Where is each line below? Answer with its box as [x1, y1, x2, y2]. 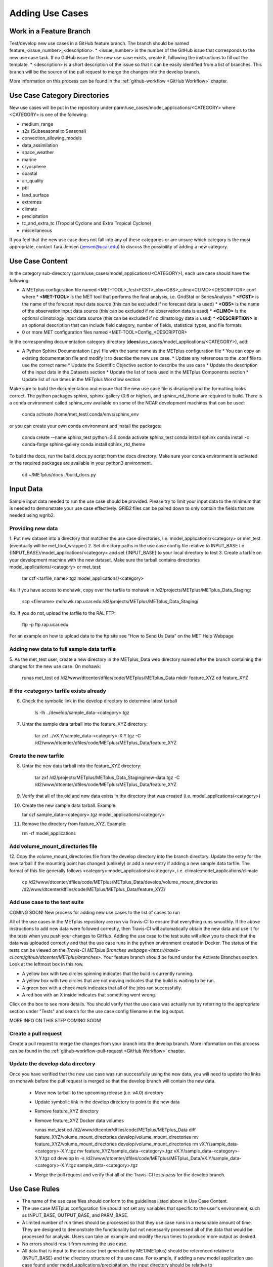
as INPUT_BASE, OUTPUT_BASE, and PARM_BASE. [22, 1212, 128, 1218]
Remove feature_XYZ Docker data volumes [34, 1117, 124, 1124]
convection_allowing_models [22, 135, 82, 141]
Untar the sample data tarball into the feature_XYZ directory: [22, 721, 148, 727]
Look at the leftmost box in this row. [9, 961, 84, 967]
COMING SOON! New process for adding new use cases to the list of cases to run [9, 909, 180, 915]
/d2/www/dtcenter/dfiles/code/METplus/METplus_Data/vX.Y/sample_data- [85, 1155, 242, 1161]
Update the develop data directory [9, 1060, 96, 1067]
